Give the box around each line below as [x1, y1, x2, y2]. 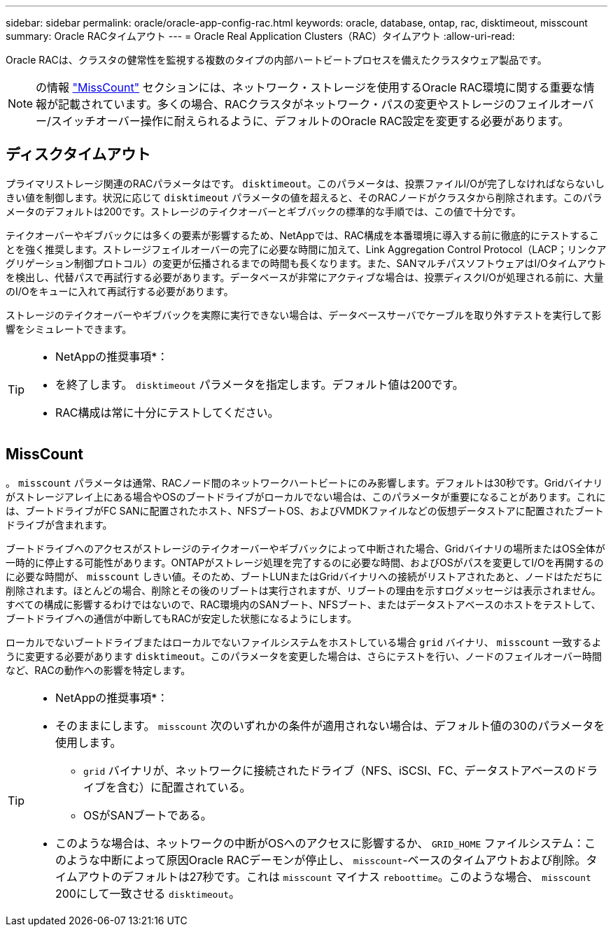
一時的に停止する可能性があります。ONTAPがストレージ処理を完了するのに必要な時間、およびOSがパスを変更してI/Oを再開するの [6, 556, 604, 568]
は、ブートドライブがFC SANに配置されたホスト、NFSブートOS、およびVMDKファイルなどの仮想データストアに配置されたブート [6, 504, 604, 517]
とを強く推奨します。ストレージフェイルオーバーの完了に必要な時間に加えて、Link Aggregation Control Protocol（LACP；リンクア [6, 243, 607, 255]
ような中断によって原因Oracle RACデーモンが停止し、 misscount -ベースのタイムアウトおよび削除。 [66, 852, 586, 867]
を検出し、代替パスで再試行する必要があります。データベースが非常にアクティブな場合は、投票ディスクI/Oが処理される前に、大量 [6, 271, 604, 283]
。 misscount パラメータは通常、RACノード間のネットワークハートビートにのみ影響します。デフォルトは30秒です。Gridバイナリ [6, 476, 603, 489]
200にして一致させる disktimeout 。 [55, 886, 241, 901]
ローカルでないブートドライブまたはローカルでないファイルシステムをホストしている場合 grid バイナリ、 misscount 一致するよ [6, 636, 602, 648]
